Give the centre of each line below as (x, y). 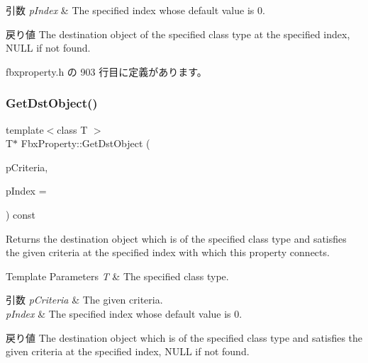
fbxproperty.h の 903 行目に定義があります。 (106, 71)
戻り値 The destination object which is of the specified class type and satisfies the (184, 337)
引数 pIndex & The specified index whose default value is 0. (135, 10)
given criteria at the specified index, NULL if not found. (128, 351)
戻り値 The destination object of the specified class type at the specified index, (178, 34)
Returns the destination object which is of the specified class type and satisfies (176, 238)
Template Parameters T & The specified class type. (117, 276)
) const (21, 214)
